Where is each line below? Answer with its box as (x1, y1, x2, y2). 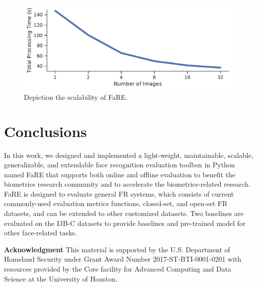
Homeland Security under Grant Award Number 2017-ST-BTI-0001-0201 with (4, 254, 242, 264)
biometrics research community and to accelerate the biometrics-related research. (4, 179, 251, 189)
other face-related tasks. (4, 227, 77, 238)
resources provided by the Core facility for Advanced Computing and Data (4, 264, 232, 274)
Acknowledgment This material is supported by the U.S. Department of (4, 244, 230, 254)
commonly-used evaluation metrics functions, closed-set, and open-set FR (4, 198, 228, 209)
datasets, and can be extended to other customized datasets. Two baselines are (4, 208, 244, 218)
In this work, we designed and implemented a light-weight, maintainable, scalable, (4, 149, 254, 160)
